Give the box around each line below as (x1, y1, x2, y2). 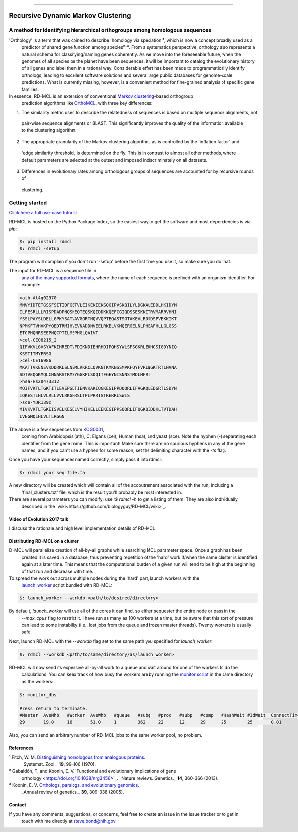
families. (21, 86, 39, 92)
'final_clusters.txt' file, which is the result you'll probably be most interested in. (21, 489, 182, 495)
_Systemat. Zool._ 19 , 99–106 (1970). (21, 761, 96, 767)
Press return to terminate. (19, 706, 88, 712)
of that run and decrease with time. (21, 568, 94, 574)
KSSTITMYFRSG (19, 351, 52, 357)
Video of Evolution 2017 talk (9, 516, 69, 522)
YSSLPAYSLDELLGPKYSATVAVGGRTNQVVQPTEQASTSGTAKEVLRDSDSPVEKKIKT (19, 316, 177, 322)
